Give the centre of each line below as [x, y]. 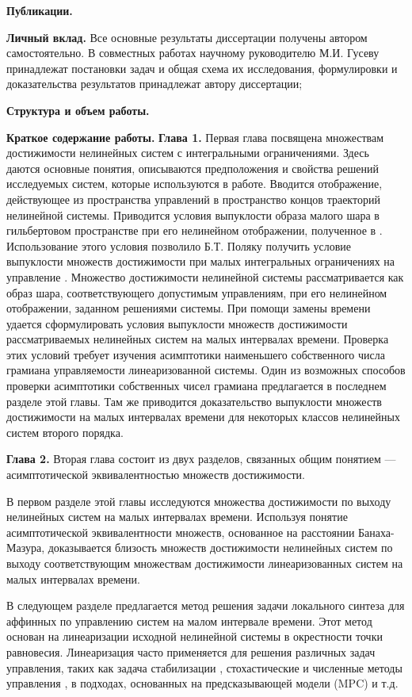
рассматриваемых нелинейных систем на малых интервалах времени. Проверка [198, 339]
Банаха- [376, 532]
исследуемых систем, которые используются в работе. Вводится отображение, [195, 184]
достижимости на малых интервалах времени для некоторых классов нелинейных [203, 417]
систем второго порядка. [65, 432]
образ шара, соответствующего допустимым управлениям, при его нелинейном [197, 292]
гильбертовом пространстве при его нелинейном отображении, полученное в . [195, 230]
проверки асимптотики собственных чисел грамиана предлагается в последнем [196, 386]
